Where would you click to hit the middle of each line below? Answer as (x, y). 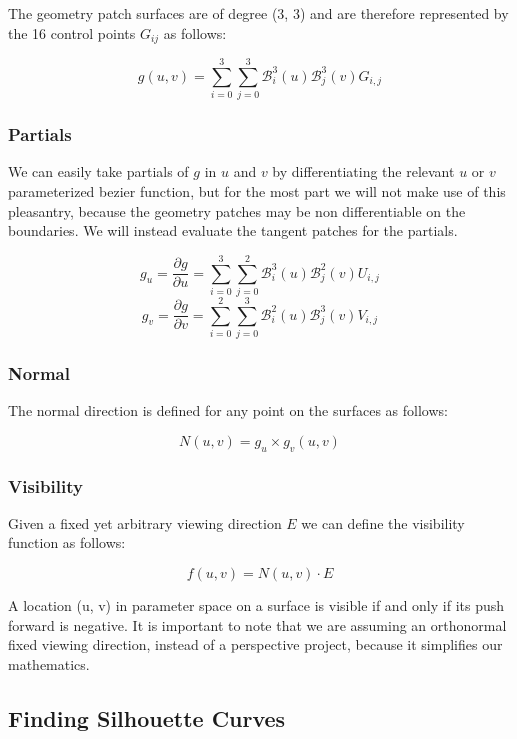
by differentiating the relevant (363, 171)
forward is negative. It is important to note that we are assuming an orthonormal (257, 624)
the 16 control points (72, 32)
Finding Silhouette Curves (147, 717)
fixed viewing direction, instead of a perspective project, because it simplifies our (255, 644)
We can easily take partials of (98, 171)
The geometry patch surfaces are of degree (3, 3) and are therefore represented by (258, 13)
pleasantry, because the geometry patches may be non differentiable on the (237, 210)
